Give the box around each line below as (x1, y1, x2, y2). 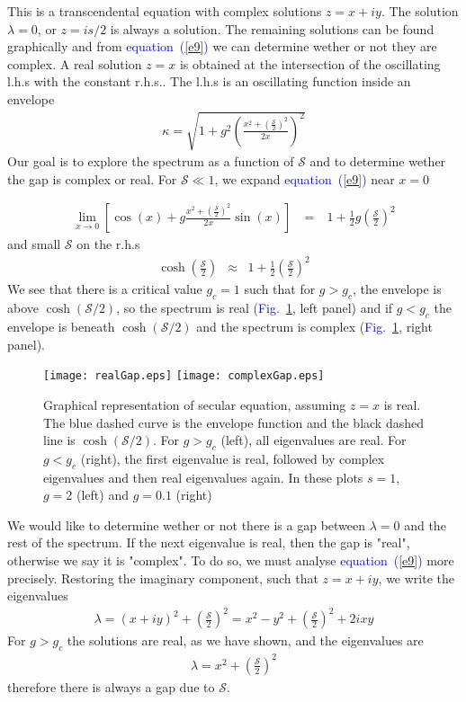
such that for (244, 280, 316, 298)
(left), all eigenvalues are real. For (220, 431, 407, 449)
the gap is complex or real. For (7, 169, 177, 188)
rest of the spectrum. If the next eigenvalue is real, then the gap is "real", (7, 533, 410, 552)
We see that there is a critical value (7, 280, 202, 298)
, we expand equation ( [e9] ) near (214, 169, 395, 188)
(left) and (76, 485, 129, 504)
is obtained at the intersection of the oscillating (179, 54, 441, 73)
